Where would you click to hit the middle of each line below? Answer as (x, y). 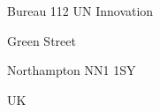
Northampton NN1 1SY (72, 70)
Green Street (42, 40)
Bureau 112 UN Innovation (80, 11)
